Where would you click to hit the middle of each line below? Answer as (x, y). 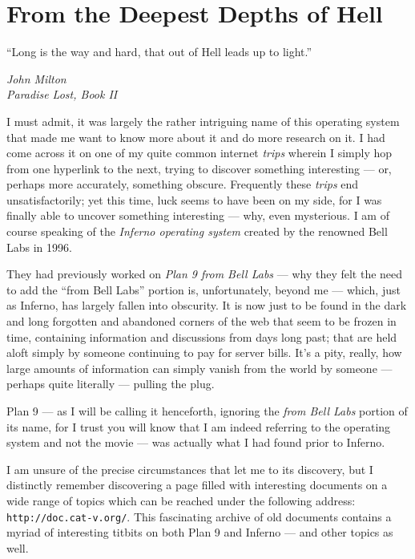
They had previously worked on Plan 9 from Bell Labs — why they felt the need (205, 274)
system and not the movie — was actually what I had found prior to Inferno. (196, 442)
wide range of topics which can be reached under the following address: (181, 500)
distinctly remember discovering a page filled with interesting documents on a (197, 485)
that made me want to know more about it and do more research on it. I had (196, 137)
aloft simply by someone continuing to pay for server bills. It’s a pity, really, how (204, 352)
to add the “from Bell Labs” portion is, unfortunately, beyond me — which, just (203, 289)
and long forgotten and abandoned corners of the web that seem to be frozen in (201, 321)
